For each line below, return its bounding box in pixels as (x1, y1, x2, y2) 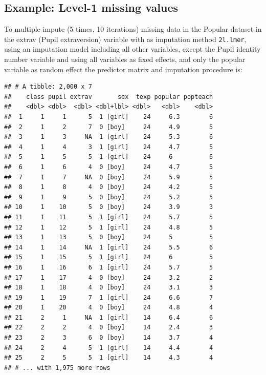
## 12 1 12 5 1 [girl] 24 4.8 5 (4, 223, 213, 231)
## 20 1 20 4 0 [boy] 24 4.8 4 (4, 304, 213, 311)
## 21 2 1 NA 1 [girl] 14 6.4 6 (4, 314, 213, 321)
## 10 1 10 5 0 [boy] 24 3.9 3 (4, 203, 213, 211)
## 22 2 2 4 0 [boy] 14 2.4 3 (4, 324, 213, 331)
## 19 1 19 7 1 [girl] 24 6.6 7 (4, 294, 213, 301)
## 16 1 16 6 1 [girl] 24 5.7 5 (4, 263, 213, 271)
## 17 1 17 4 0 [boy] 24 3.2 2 (4, 274, 213, 281)
